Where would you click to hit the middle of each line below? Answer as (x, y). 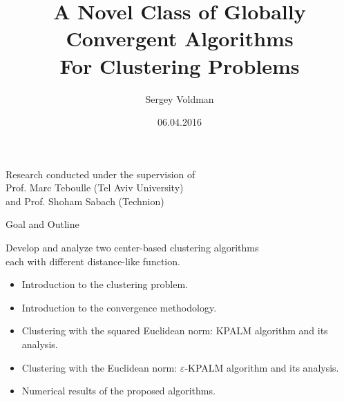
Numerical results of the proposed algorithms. (118, 391)
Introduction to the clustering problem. (105, 284)
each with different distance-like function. (93, 261)
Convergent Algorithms (180, 38)
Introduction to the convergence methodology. (119, 307)
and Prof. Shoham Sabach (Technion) (85, 201)
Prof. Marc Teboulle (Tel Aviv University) (95, 188)
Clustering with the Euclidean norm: (99, 367)
